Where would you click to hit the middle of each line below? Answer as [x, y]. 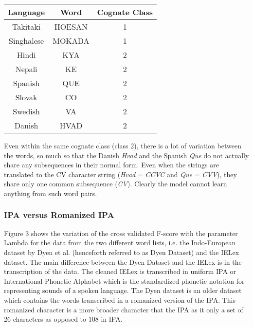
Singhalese [27, 41]
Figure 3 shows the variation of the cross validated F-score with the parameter [121, 233]
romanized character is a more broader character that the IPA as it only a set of [124, 309]
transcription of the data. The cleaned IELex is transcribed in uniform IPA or [120, 271]
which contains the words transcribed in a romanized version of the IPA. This [120, 300]
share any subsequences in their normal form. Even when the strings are [111, 165]
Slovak [26, 97]
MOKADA [71, 41]
